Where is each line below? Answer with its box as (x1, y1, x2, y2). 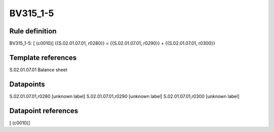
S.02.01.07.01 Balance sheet (9, 66, 67, 73)
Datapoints (9, 80, 45, 89)
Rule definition (9, 27, 57, 35)
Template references (9, 53, 77, 62)
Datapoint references (9, 106, 79, 115)
